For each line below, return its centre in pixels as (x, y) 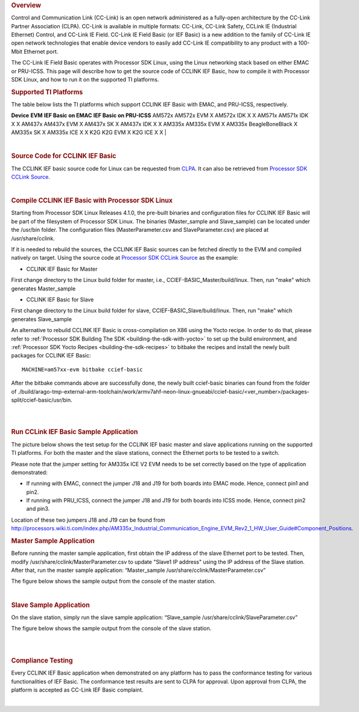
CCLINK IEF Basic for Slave (60, 300)
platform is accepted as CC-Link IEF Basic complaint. (77, 690)
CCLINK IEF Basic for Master (62, 269)
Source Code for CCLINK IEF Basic (64, 156)
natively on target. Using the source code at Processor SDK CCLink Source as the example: (125, 258)
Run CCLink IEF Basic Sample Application (75, 432)
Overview (26, 5)
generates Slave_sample (42, 319)
